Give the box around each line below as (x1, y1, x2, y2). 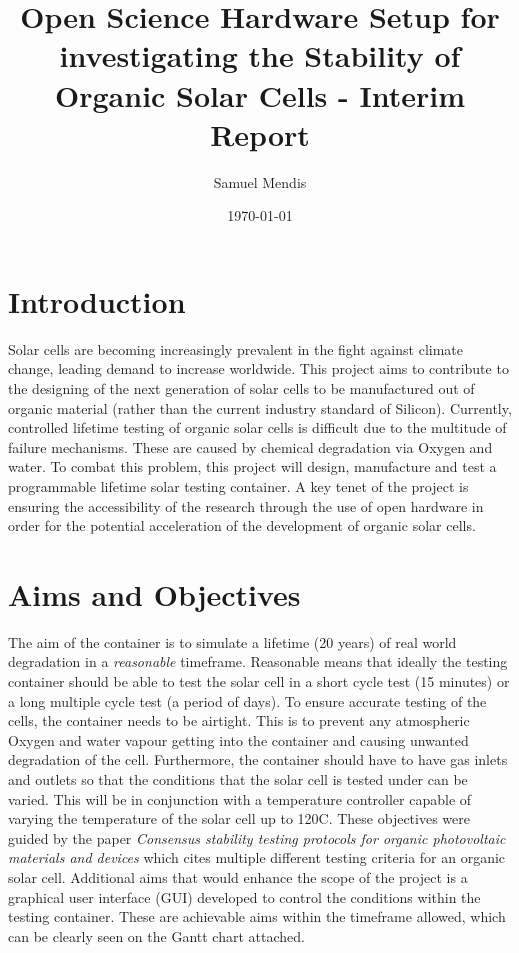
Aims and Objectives (8, 573, 301, 614)
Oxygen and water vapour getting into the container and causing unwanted (8, 729, 469, 750)
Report (210, 113, 310, 154)
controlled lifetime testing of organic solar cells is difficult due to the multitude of (8, 417, 507, 438)
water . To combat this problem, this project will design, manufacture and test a (8, 456, 497, 477)
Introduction (8, 280, 186, 321)
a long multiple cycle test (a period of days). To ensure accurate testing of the (8, 690, 487, 711)
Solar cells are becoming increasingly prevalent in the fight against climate (8, 338, 463, 359)
